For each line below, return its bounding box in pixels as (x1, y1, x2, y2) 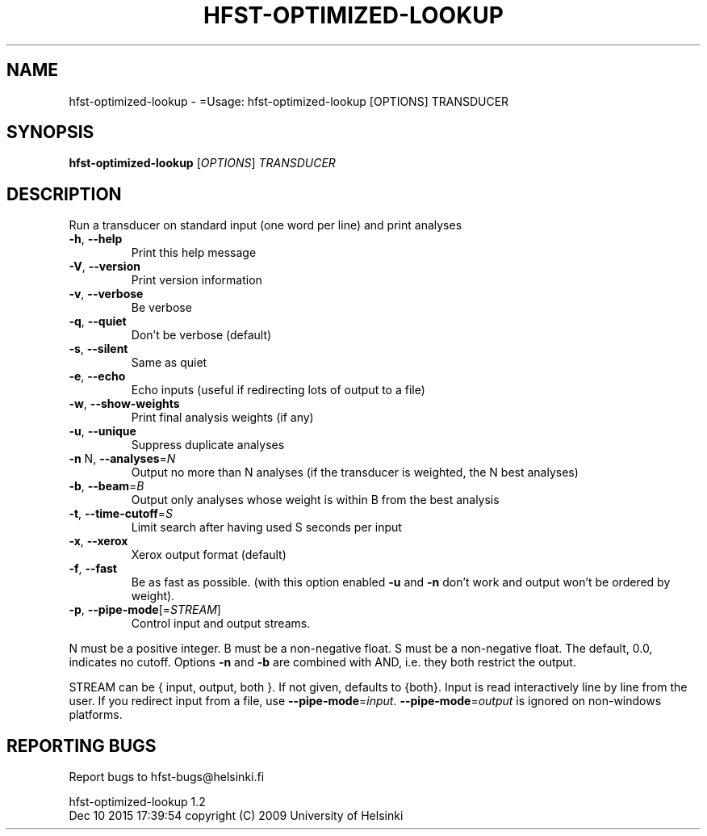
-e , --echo (69, 369, 126, 384)
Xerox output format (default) (131, 548, 287, 562)
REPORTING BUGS (6, 735, 157, 756)
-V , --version (69, 259, 140, 274)
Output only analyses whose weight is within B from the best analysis (131, 493, 500, 507)
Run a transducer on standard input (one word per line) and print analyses (69, 218, 462, 233)
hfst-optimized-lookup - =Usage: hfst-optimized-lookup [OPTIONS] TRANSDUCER (69, 94, 509, 108)
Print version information (131, 273, 262, 288)
